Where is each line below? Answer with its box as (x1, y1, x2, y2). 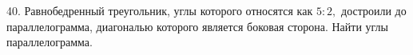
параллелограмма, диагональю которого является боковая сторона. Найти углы (6, 18, 388, 34)
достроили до (341, 2, 407, 18)
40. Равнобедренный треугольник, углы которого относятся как (6, 2, 313, 18)
